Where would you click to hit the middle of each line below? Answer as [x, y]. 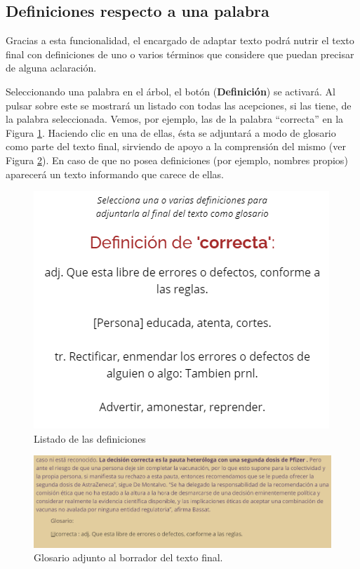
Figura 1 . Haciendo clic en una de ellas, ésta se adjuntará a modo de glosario [171, 132]
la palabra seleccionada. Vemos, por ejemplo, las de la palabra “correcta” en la [175, 119]
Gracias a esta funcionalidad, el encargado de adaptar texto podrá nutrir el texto [180, 40]
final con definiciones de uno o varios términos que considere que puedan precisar [180, 54]
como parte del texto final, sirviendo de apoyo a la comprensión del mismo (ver [176, 146]
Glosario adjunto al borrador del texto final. [128, 557]
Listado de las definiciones [90, 438]
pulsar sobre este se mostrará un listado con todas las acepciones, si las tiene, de [179, 105]
